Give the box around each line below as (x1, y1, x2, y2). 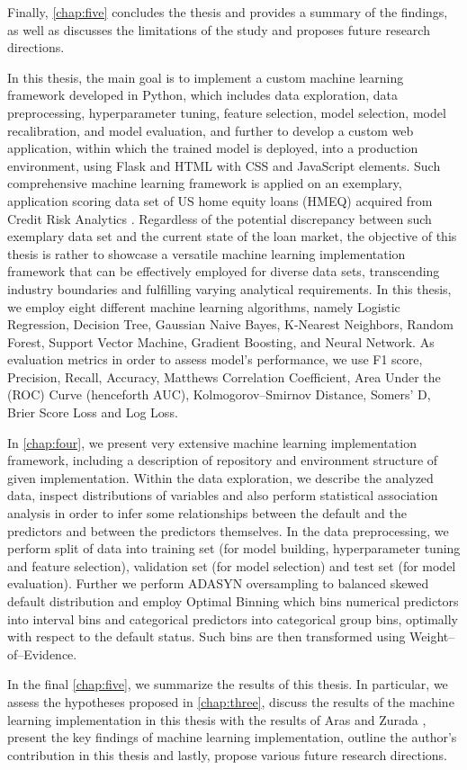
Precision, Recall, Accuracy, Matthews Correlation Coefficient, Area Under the (7, 367, 441, 386)
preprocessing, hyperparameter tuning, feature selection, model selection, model (7, 103, 446, 121)
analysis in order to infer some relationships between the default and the (7, 504, 407, 523)
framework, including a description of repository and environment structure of (7, 451, 438, 470)
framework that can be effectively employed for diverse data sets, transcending (7, 262, 440, 281)
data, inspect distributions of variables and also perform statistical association (7, 486, 438, 505)
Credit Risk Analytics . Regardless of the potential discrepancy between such (7, 209, 432, 228)
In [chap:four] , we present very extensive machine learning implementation (7, 433, 417, 452)
